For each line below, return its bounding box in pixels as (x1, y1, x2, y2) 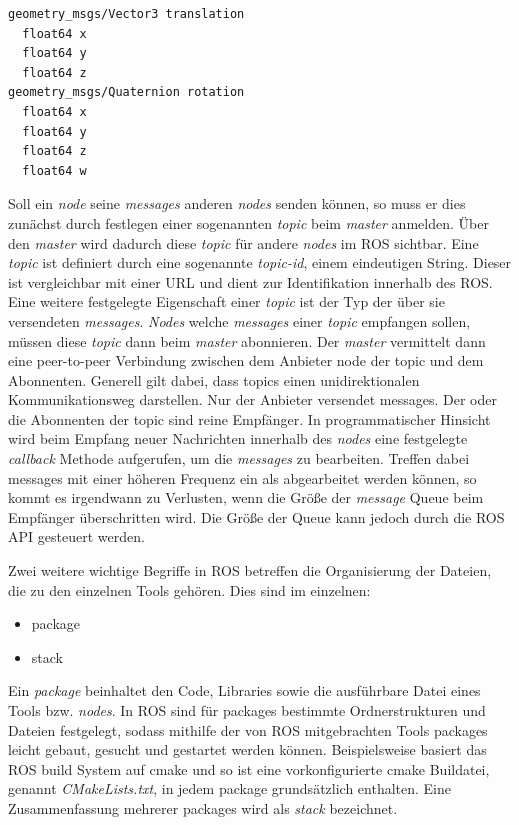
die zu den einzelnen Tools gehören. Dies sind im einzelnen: (8, 579, 371, 600)
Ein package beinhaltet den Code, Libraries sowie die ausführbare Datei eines (8, 680, 481, 701)
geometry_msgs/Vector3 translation (8, 7, 245, 21)
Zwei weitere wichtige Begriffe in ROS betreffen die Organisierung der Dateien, (8, 560, 492, 581)
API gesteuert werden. (8, 526, 145, 547)
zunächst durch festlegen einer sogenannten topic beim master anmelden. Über (8, 212, 489, 233)
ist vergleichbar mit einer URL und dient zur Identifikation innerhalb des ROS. (8, 271, 493, 292)
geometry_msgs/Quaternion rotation (8, 85, 245, 100)
